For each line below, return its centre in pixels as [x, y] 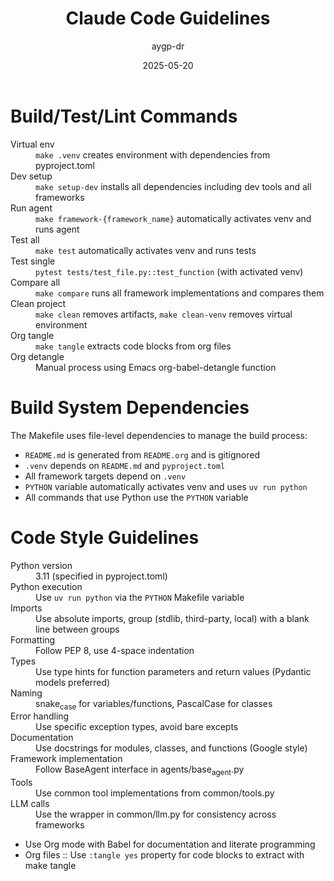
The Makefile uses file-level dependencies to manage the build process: [159, 435]
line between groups [77, 629]
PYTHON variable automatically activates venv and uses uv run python [166, 486]
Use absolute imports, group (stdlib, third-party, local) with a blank [172, 618]
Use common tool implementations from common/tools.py [155, 793]
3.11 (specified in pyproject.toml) [101, 576]
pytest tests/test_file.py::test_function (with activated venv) [169, 271]
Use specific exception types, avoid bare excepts [137, 727]
